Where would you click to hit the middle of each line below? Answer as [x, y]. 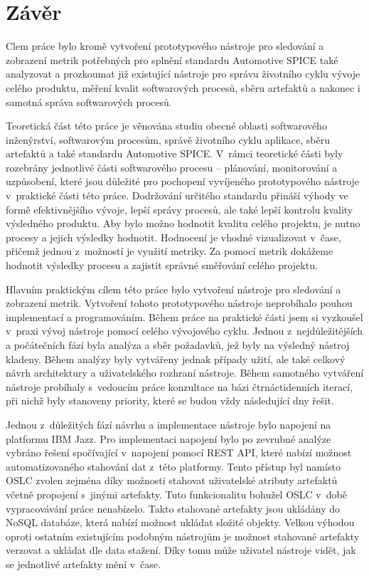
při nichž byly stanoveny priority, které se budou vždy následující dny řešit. [170, 400]
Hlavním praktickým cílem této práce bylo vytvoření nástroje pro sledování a [173, 289]
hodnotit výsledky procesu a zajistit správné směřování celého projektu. [162, 265]
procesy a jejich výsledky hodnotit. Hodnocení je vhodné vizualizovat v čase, [173, 237]
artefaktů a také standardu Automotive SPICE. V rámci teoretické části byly [175, 153]
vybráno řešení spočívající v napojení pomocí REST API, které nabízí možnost [179, 452]
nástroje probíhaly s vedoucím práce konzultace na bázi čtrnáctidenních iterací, [180, 386]
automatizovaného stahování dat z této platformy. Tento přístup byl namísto [173, 466]
